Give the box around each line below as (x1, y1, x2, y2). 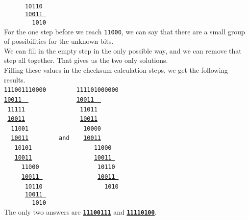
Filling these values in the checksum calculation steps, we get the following (4, 65, 228, 75)
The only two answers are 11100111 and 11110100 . (4, 206, 157, 217)
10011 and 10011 (11, 135, 101, 142)
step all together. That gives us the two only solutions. (4, 55, 168, 65)
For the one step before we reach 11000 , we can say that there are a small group (4, 26, 245, 36)
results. (4, 74, 25, 84)
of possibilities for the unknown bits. (4, 36, 114, 46)
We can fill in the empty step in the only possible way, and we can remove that (4, 45, 242, 55)
